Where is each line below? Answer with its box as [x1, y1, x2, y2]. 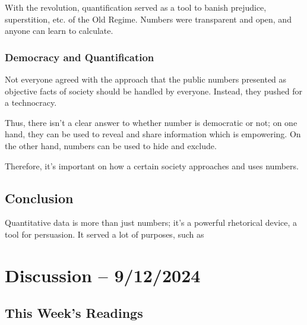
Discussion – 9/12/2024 [5, 263, 201, 287]
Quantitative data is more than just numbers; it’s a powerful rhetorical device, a [5, 216, 297, 229]
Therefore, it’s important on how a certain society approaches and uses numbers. [5, 159, 299, 172]
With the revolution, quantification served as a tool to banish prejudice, [5, 1, 267, 13]
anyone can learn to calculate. [5, 24, 113, 37]
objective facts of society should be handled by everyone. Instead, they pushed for [5, 84, 302, 97]
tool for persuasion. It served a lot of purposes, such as [5, 228, 204, 240]
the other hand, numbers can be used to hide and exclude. [5, 139, 217, 152]
